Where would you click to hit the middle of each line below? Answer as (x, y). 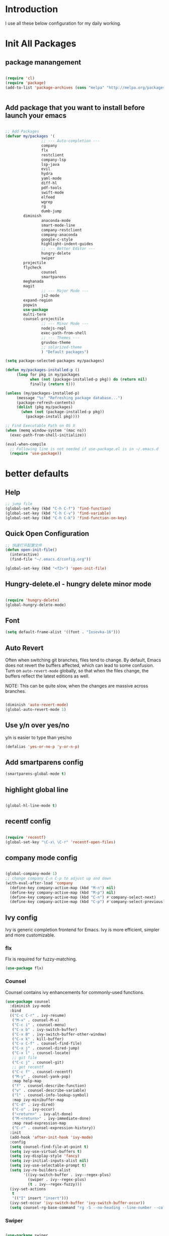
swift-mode (53, 193)
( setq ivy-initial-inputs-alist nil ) (49, 1161)
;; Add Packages (22, 132)
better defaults (37, 474)
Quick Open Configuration (47, 534)
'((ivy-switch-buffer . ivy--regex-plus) (67, 1175)
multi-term (35, 314)
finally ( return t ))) (53, 384)
